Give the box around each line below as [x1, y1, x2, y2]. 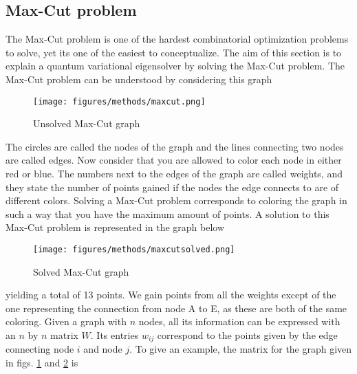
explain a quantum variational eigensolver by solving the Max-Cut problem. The [6, 58, 345, 73]
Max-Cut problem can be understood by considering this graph [6, 71, 272, 86]
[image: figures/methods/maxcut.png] [33, 96, 206, 107]
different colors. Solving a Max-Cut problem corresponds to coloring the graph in [6, 193, 347, 208]
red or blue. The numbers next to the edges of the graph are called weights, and [6, 166, 343, 181]
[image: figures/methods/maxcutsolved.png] [33, 244, 235, 254]
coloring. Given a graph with [6, 314, 127, 329]
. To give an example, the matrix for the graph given [129, 342, 352, 356]
